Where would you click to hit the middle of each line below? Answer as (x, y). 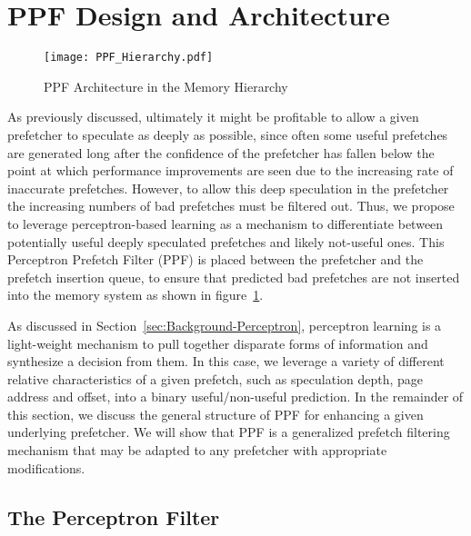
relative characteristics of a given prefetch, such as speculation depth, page (215, 378)
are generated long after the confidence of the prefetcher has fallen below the (221, 152)
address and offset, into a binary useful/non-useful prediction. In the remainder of (235, 397)
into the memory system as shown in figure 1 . (135, 295)
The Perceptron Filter (114, 516)
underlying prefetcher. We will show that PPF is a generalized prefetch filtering (229, 432)
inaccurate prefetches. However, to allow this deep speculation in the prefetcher (228, 188)
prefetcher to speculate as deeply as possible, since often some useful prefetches (228, 134)
